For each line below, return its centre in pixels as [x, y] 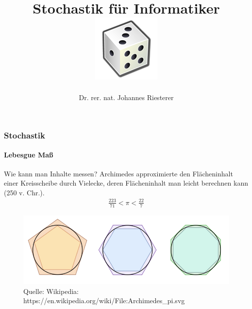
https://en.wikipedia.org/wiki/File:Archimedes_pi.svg [104, 300]
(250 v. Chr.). [24, 192]
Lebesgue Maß [29, 155]
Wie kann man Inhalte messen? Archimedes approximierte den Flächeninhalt [118, 173]
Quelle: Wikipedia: [51, 291]
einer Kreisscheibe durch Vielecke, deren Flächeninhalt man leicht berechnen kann [126, 183]
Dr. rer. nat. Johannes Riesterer [126, 97]
